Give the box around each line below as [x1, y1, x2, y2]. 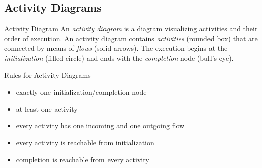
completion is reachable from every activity [16, 154, 149, 164]
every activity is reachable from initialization [16, 137, 154, 147]
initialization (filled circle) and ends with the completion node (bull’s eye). [4, 52, 234, 63]
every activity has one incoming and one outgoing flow [16, 120, 185, 131]
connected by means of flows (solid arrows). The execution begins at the [4, 43, 228, 53]
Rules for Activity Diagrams [4, 69, 91, 80]
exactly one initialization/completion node [16, 87, 147, 97]
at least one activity [16, 103, 78, 114]
